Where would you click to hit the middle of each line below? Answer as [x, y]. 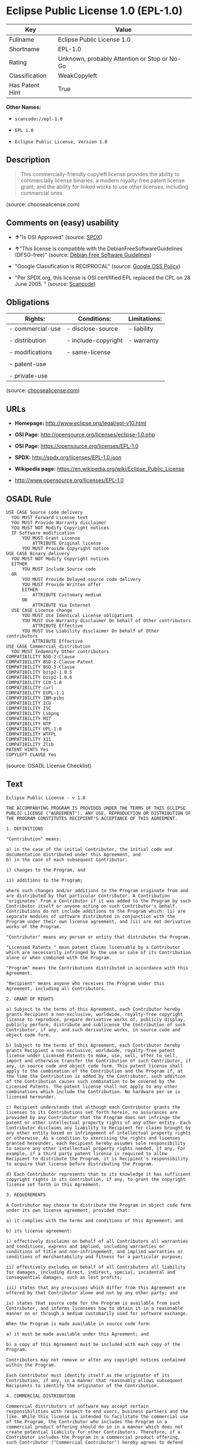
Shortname [24, 49]
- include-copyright [95, 341]
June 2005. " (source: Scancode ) [55, 283]
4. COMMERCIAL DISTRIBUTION [41, 1396]
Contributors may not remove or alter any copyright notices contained [96, 1360]
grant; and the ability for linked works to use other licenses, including [104, 186]
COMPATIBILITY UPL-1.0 [34, 729]
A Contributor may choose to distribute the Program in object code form [99, 1205]
